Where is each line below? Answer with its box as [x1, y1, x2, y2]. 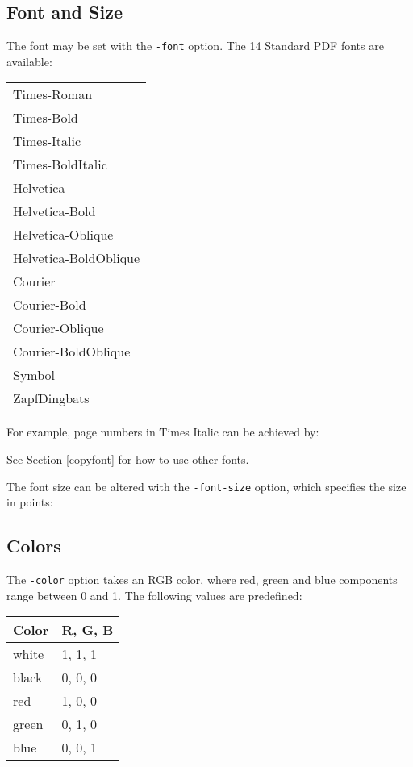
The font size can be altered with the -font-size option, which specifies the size [6, 477, 407, 494]
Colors [6, 533, 61, 558]
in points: [6, 494, 53, 511]
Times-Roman [13, 85, 93, 104]
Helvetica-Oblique [13, 225, 114, 244]
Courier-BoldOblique [13, 342, 131, 361]
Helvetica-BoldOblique [13, 248, 140, 268]
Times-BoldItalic [13, 155, 107, 174]
